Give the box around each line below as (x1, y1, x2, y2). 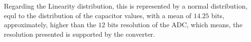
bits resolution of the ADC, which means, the (107, 20, 243, 30)
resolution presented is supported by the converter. (4, 29, 155, 39)
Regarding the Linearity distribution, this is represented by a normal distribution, (4, 1, 248, 10)
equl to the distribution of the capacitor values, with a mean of (4, 10, 192, 20)
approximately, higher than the (4, 20, 96, 30)
